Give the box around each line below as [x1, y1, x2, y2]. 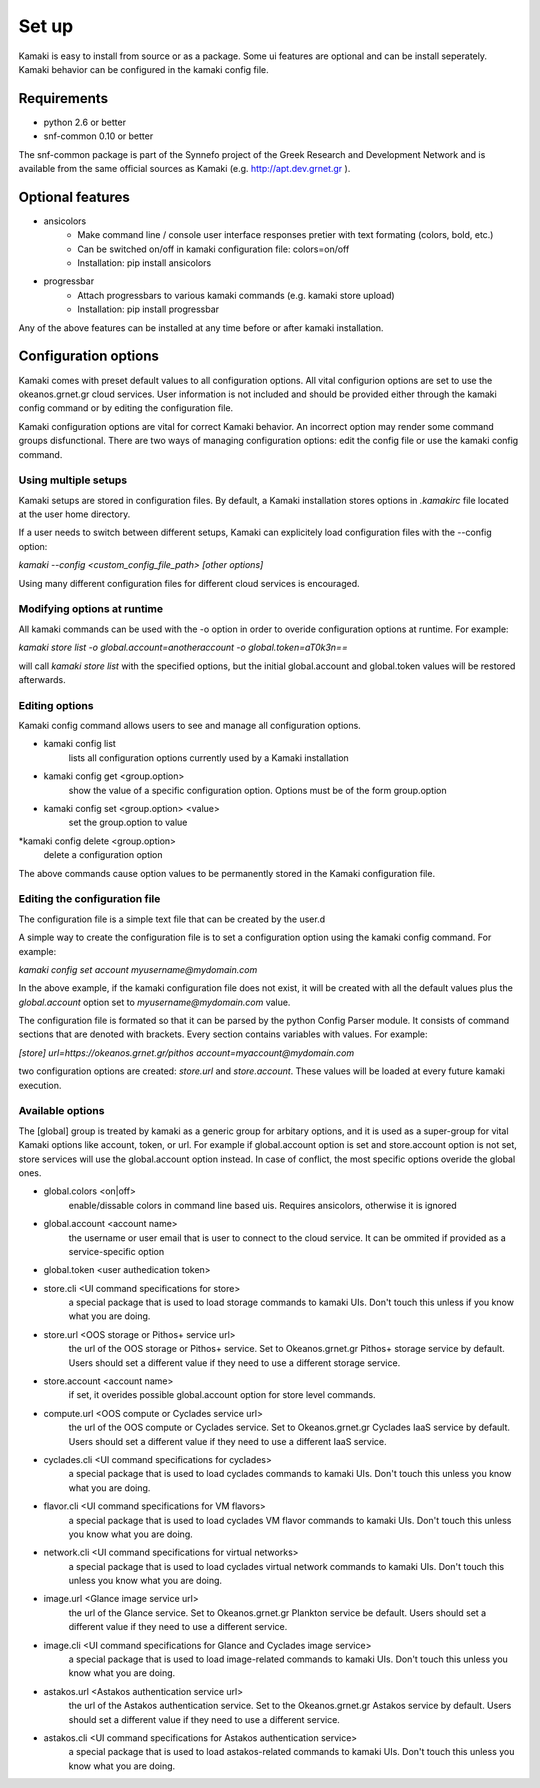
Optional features [18, 188, 130, 205]
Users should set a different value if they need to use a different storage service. [68, 1356, 401, 1369]
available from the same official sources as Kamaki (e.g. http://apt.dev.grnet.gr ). [18, 163, 351, 175]
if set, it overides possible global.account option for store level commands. [68, 1389, 376, 1401]
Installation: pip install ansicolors [77, 257, 212, 269]
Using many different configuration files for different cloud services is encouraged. [18, 577, 360, 589]
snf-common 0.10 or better [43, 130, 154, 142]
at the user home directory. [18, 508, 131, 520]
